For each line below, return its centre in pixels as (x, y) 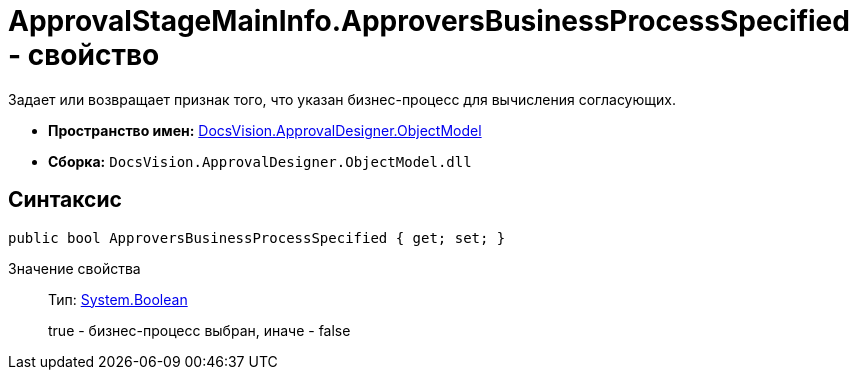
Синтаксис (65, 200)
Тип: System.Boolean (118, 299)
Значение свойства (74, 268)
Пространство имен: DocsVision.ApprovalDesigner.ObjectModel (265, 130)
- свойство (84, 55)
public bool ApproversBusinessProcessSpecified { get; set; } (257, 237)
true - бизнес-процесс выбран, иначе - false (199, 330)
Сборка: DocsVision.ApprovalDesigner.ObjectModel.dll (260, 161)
